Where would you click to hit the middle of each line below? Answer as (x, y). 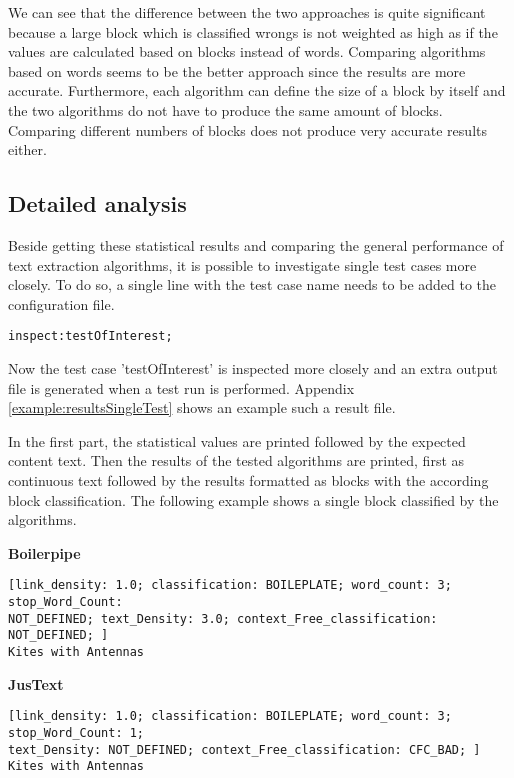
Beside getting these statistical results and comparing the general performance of (256, 244)
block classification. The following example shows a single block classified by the (253, 499)
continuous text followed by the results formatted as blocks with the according (248, 479)
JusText (36, 683)
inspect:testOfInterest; (90, 336)
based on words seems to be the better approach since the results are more (237, 70)
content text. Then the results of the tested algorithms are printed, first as (236, 460)
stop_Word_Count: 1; (76, 732)
